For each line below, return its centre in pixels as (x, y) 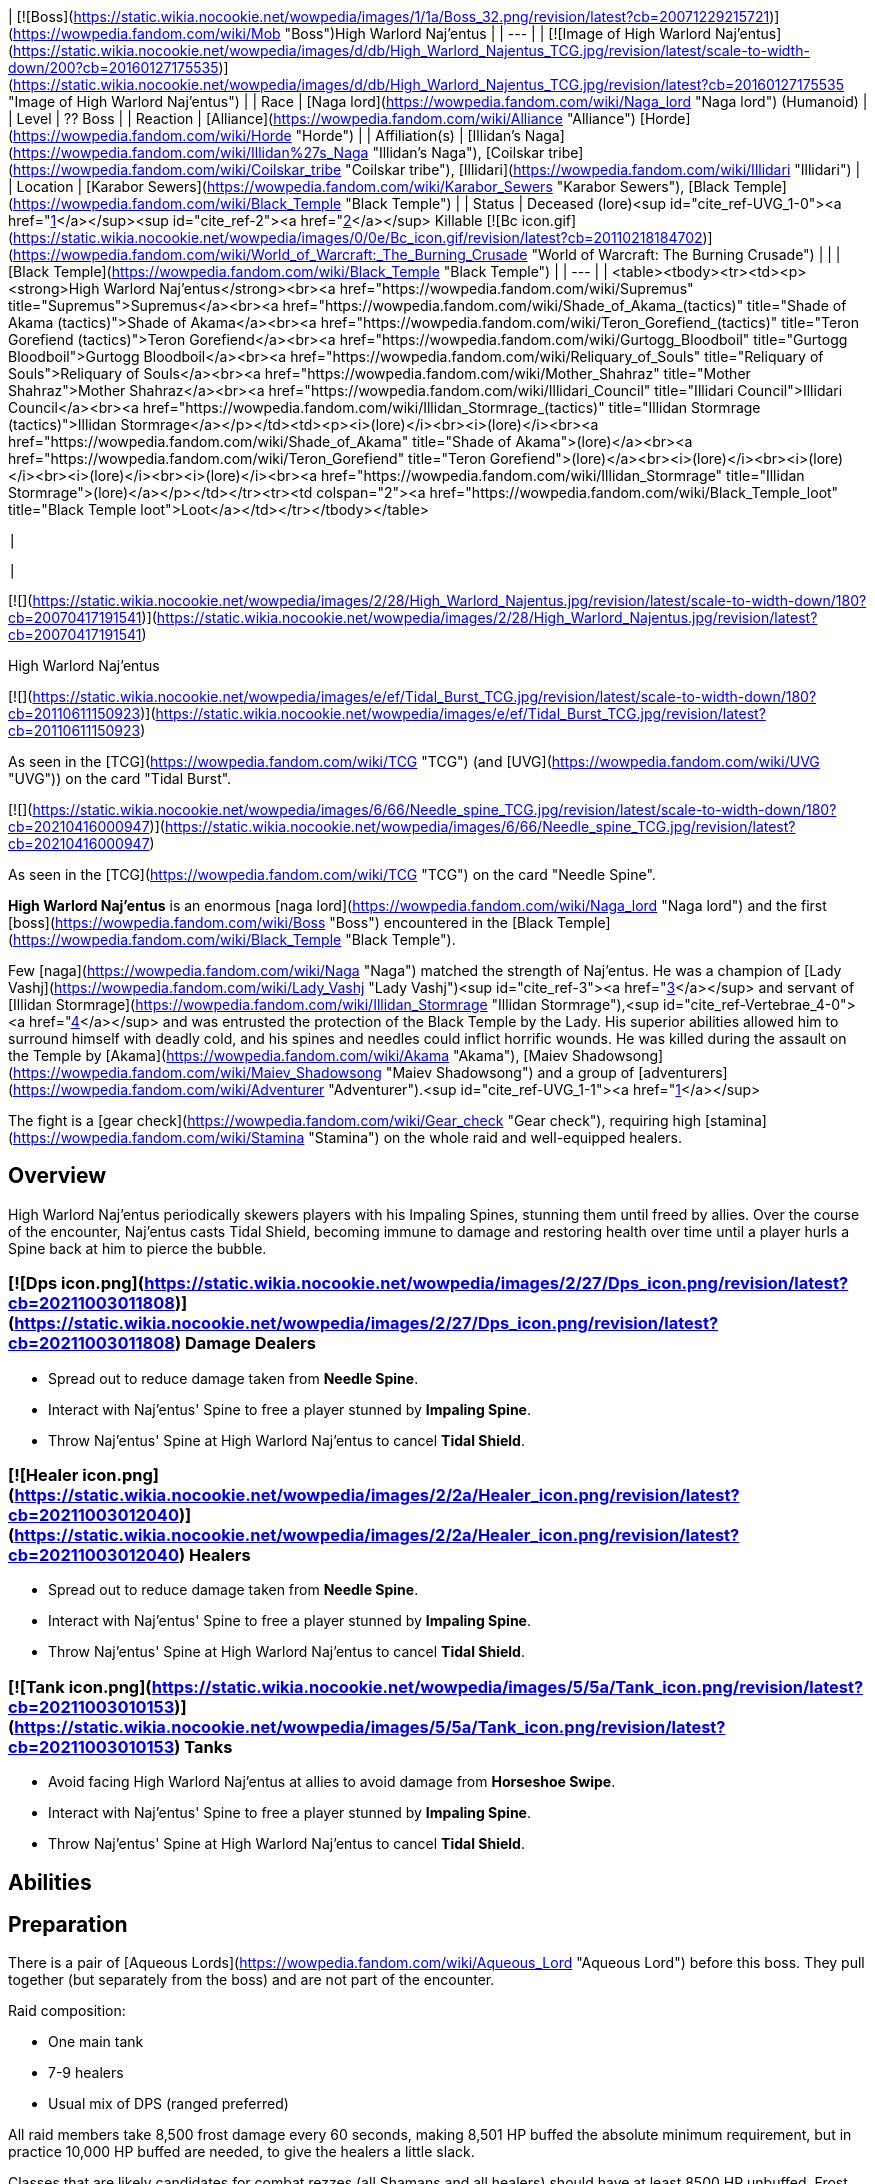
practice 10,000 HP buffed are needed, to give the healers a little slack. (241, 2152)
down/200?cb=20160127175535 (113, 67)
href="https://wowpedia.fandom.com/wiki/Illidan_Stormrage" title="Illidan (562, 475)
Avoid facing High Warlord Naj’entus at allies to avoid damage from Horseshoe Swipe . (332, 1782)
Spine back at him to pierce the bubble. (137, 1248)
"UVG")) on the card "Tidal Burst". (120, 778)
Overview (57, 1176)
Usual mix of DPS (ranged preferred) (168, 2104)
